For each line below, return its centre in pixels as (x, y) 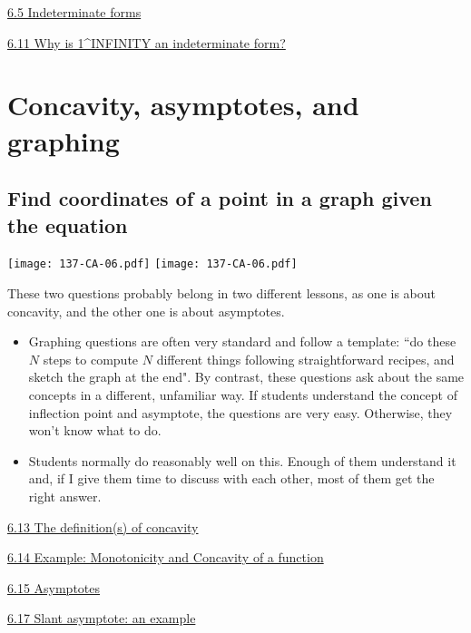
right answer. (65, 496)
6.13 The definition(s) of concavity (103, 526)
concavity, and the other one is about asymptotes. (146, 311)
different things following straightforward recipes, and (305, 359)
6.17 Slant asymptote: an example (102, 618)
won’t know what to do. (95, 430)
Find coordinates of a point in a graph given (220, 198)
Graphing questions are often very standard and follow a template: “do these (242, 341)
